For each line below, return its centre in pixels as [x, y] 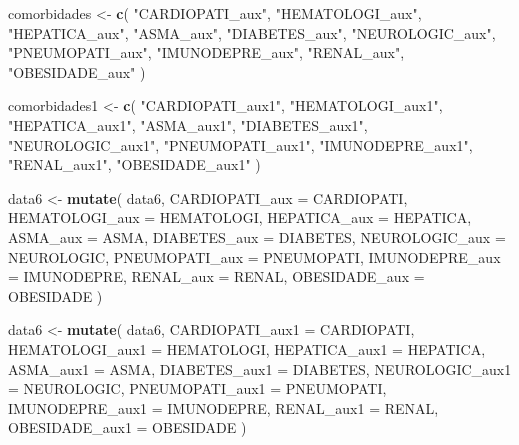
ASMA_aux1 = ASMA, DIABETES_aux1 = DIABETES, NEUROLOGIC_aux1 [260, 368]
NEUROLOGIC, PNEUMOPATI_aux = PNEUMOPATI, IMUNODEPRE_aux [254, 256]
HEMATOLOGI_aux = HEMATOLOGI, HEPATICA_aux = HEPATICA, [240, 217]
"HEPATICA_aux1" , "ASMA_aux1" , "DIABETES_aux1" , [188, 124]
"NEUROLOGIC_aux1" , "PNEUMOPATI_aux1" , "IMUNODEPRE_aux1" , [240, 144]
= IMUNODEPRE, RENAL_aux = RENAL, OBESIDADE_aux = [216, 276]
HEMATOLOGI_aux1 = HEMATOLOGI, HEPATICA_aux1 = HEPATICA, [247, 348]
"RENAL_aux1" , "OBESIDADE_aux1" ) [134, 164]
